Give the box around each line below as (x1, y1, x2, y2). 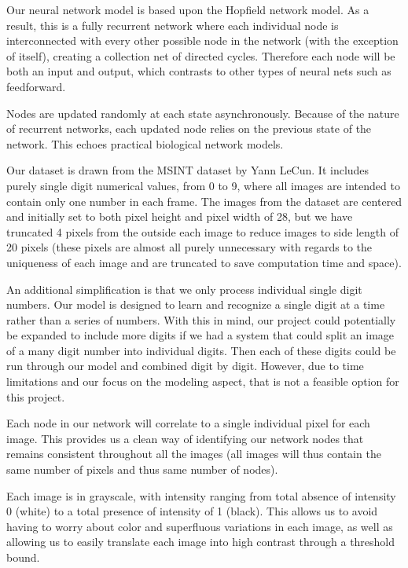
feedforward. (6, 78, 66, 94)
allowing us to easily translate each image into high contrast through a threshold (6, 533, 395, 550)
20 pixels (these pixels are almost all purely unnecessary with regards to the (6, 239, 373, 255)
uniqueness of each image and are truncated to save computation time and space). (6, 254, 402, 270)
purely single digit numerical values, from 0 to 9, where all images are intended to (6, 177, 400, 193)
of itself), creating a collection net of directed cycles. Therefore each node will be (6, 47, 395, 64)
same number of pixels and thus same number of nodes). (6, 461, 278, 478)
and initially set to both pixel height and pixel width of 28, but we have (6, 208, 353, 225)
